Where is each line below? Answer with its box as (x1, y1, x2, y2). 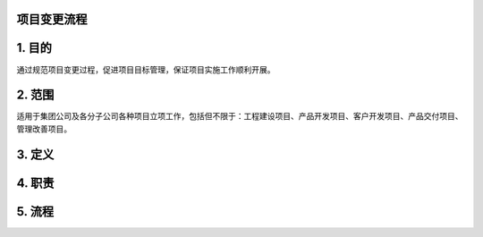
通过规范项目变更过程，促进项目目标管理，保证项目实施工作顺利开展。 (16, 63, 275, 75)
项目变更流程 (16, 12, 88, 27)
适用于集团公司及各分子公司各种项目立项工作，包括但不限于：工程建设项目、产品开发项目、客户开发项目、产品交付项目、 (16, 111, 463, 122)
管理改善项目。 (16, 123, 72, 134)
